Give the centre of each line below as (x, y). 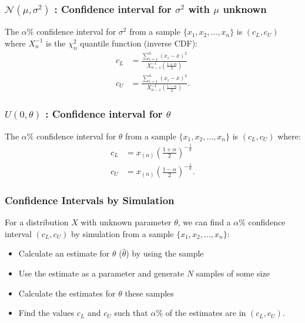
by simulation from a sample (123, 233)
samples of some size (233, 273)
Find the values (46, 313)
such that (131, 313)
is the (56, 43)
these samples (149, 293)
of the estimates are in (206, 313)
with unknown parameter (126, 222)
